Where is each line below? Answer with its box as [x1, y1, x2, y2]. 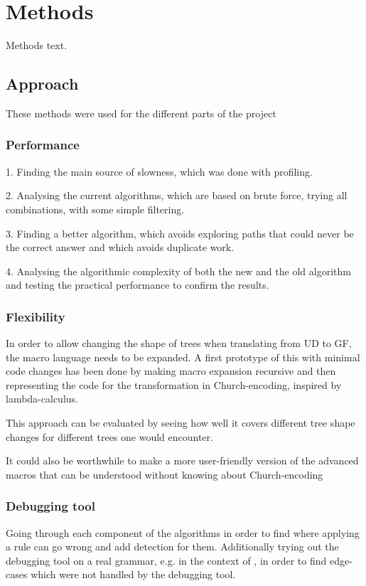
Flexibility [6, 307, 65, 325]
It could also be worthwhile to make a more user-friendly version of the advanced [6, 453, 359, 468]
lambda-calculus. [6, 391, 78, 406]
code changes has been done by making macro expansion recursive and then [6, 363, 336, 378]
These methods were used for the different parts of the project [6, 105, 276, 120]
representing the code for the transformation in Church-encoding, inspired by [6, 377, 342, 392]
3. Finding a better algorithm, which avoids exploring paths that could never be [6, 225, 354, 240]
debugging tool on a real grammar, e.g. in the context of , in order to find [6, 553, 327, 568]
